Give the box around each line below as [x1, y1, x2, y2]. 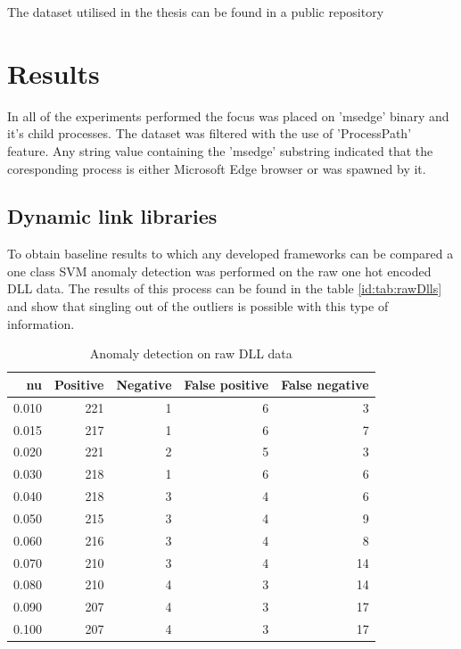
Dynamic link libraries [7, 202, 218, 230]
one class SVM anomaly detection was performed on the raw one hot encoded [7, 261, 432, 280]
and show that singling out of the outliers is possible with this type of [7, 297, 389, 316]
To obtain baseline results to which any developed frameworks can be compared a [7, 244, 454, 263]
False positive [184, 374, 269, 393]
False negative [281, 374, 369, 393]
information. [7, 314, 75, 333]
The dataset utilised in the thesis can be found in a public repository [7, 3, 384, 21]
